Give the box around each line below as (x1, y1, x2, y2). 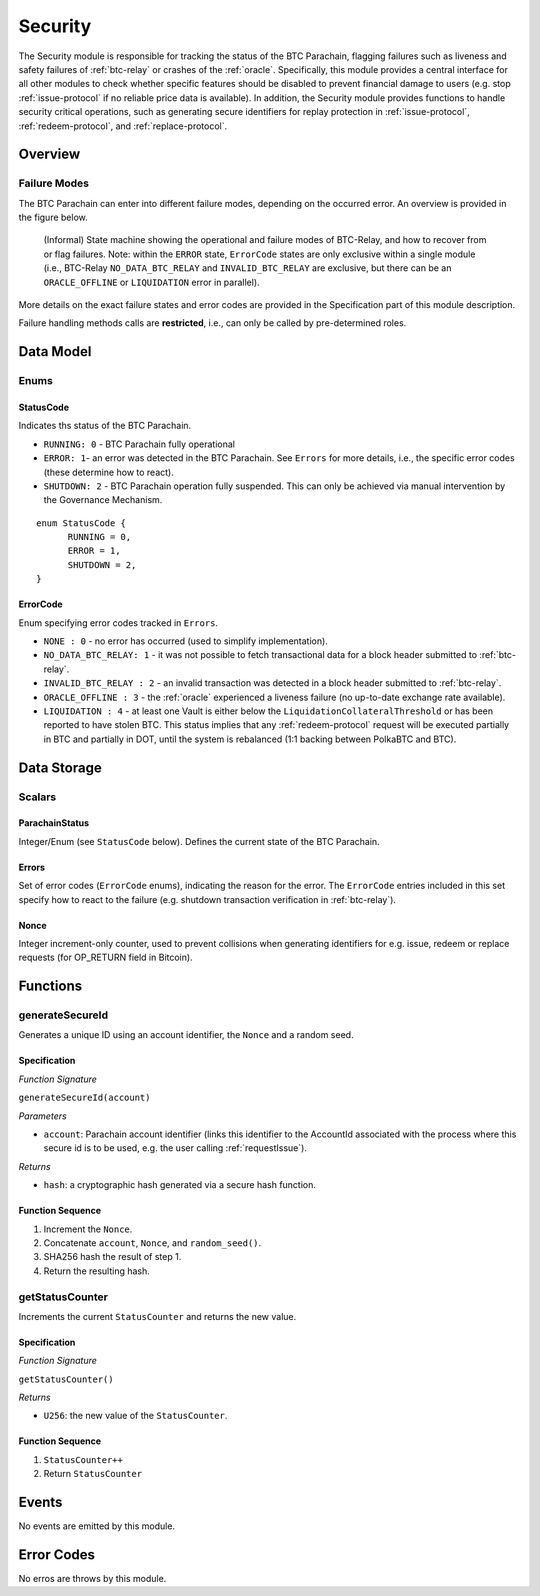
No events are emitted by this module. (18, 1520, 175, 1532)
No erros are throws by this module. (18, 1573, 167, 1585)
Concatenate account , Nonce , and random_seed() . (43, 1236, 262, 1249)
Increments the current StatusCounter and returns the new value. (18, 1310, 297, 1322)
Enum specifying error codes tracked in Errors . (18, 616, 219, 629)
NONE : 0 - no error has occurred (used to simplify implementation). (43, 635, 329, 647)
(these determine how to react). (43, 466, 174, 478)
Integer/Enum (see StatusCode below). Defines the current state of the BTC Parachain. (18, 835, 380, 847)
